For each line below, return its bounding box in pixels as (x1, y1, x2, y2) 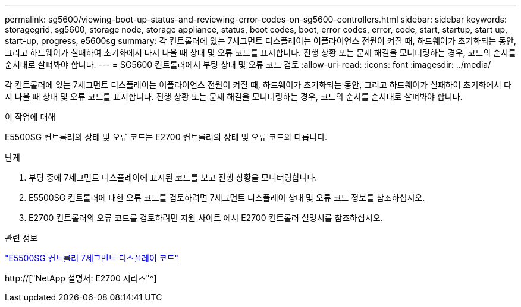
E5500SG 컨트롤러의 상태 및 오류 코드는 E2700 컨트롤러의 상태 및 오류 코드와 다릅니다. (5, 132, 328, 142)
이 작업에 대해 (5, 112, 56, 122)
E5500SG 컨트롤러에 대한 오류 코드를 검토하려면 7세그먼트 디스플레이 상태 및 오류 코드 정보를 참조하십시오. (29, 192, 425, 202)
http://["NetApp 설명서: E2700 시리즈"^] (5, 273, 157, 283)
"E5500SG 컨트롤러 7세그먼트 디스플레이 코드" (5, 253, 179, 263)
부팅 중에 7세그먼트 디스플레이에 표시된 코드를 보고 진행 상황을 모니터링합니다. (29, 172, 318, 182)
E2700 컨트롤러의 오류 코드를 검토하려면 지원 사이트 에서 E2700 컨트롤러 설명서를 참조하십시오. (29, 213, 383, 223)
